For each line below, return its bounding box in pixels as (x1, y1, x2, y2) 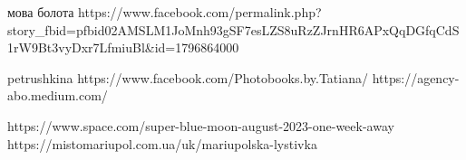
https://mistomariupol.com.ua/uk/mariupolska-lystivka (7, 134, 317, 153)
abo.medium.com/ (7, 86, 108, 105)
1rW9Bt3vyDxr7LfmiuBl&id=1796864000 (7, 38, 239, 57)
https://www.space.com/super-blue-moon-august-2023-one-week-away (7, 116, 394, 135)
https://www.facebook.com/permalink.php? (78, 3, 322, 21)
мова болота (7, 3, 74, 21)
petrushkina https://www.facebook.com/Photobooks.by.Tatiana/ (7, 68, 368, 87)
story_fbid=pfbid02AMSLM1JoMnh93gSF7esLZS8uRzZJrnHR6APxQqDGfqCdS (7, 20, 460, 39)
